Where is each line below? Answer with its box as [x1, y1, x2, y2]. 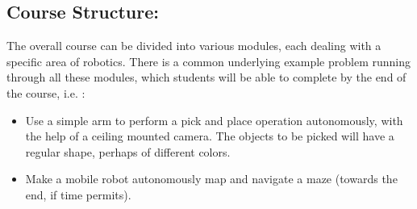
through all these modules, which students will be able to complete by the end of [6, 69, 407, 86]
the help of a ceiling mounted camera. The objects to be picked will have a [25, 127, 394, 144]
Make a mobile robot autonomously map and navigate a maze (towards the [25, 170, 398, 187]
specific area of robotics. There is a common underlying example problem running [6, 52, 411, 69]
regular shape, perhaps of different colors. [25, 143, 231, 160]
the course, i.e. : [6, 84, 85, 101]
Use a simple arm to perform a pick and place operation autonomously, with [25, 111, 403, 128]
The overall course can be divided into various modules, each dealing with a [6, 37, 382, 54]
